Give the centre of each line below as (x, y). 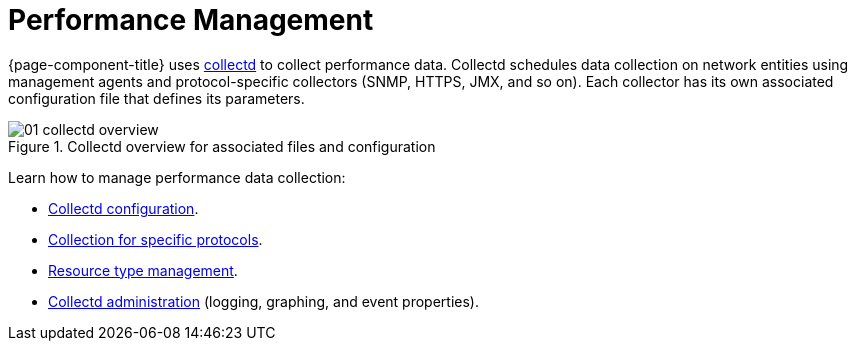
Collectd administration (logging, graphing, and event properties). (263, 301)
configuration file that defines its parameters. (156, 98)
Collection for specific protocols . (155, 239)
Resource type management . (143, 270)
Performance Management (191, 20)
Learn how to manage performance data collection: (177, 177)
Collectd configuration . (123, 208)
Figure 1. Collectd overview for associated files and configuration (222, 146)
